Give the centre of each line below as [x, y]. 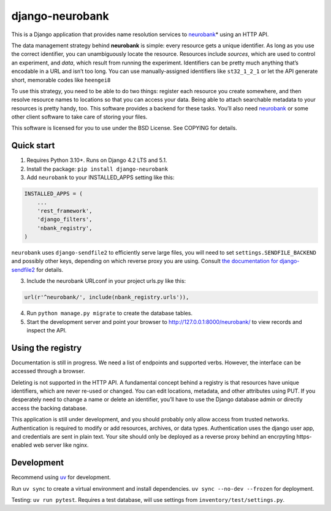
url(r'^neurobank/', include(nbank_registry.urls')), [107, 297]
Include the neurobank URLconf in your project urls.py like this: [106, 281]
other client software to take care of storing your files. [79, 117]
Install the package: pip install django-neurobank [97, 169]
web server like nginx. [61, 445]
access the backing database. [49, 408]
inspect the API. [47, 330]
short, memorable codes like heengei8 [61, 80]
